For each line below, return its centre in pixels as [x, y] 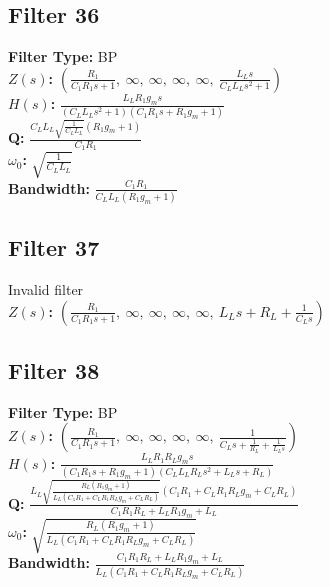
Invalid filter [46, 289]
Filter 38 [54, 370]
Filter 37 [54, 247]
